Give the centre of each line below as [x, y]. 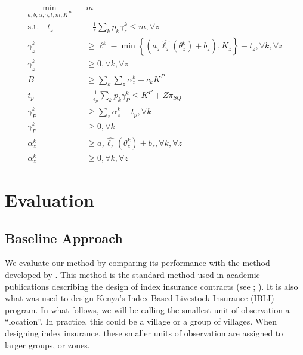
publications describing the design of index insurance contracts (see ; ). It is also [151, 286]
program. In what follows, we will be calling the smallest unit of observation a [147, 309]
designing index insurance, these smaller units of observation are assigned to [144, 333]
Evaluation [50, 200]
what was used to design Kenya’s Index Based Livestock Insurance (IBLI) [140, 298]
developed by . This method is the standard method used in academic [132, 274]
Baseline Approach [64, 238]
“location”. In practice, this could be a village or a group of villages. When [141, 321]
